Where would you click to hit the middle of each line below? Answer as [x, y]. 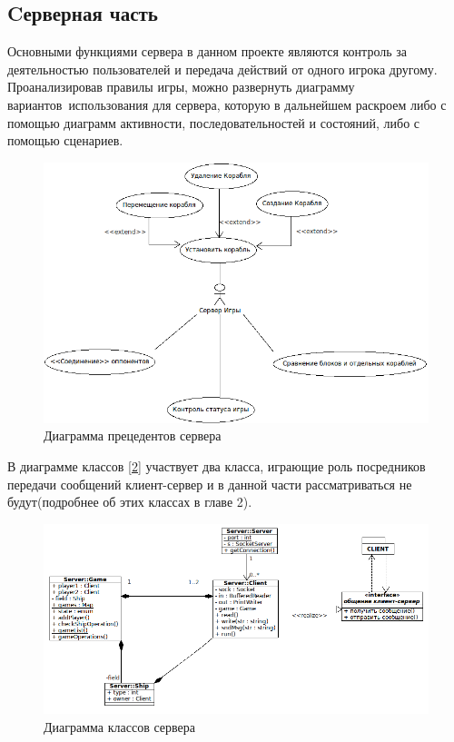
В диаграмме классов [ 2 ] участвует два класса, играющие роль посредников [217, 465]
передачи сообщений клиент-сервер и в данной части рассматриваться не [210, 484]
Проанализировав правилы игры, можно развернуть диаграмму [181, 87]
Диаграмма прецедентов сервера [133, 435]
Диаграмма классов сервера [119, 726]
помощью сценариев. [65, 140]
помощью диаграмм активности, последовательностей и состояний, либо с [214, 122]
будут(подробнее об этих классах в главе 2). [130, 502]
